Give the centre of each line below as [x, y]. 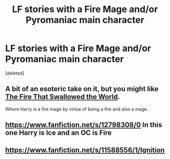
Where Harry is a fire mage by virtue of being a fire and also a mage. [77, 109]
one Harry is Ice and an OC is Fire [59, 133]
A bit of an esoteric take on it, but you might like [82, 89]
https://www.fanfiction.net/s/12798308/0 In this [84, 125]
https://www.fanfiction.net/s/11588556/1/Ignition [85, 150]
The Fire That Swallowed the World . [63, 97]
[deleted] [15, 73]
